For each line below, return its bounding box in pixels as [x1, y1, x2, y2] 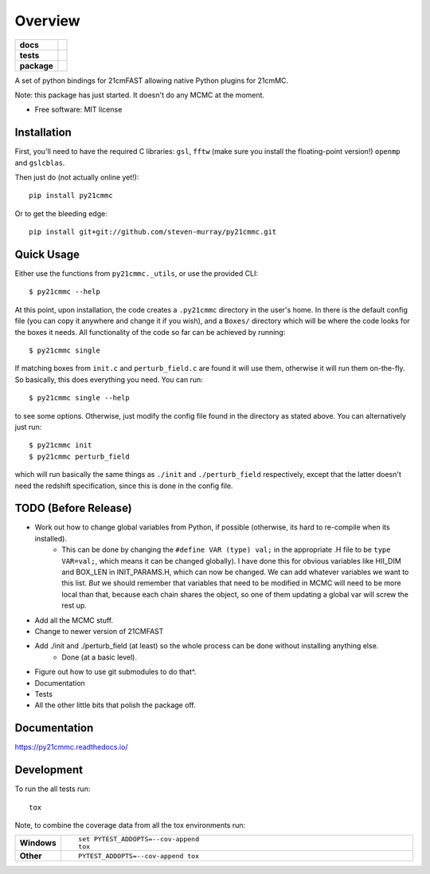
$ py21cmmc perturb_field [29, 451, 131, 461]
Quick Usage [14, 248, 80, 261]
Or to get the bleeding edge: [14, 208, 107, 218]
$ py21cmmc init [29, 441, 92, 450]
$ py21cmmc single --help [29, 393, 131, 403]
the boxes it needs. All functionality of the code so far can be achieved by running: [14, 327, 286, 337]
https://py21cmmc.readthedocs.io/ [14, 742, 128, 752]
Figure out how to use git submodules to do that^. [34, 667, 197, 677]
